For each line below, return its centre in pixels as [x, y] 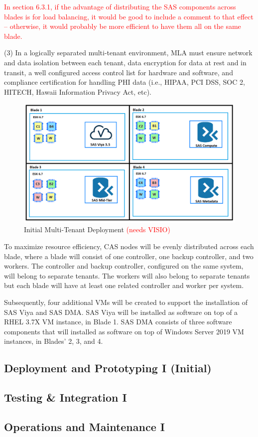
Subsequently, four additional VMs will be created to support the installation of [126, 302]
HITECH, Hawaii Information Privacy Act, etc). [78, 91]
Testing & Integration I [65, 397]
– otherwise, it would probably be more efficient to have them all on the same [123, 26]
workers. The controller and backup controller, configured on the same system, [124, 266]
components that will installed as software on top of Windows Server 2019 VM [124, 331]
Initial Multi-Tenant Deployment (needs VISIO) [97, 229]
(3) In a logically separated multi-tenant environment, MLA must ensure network [128, 53]
